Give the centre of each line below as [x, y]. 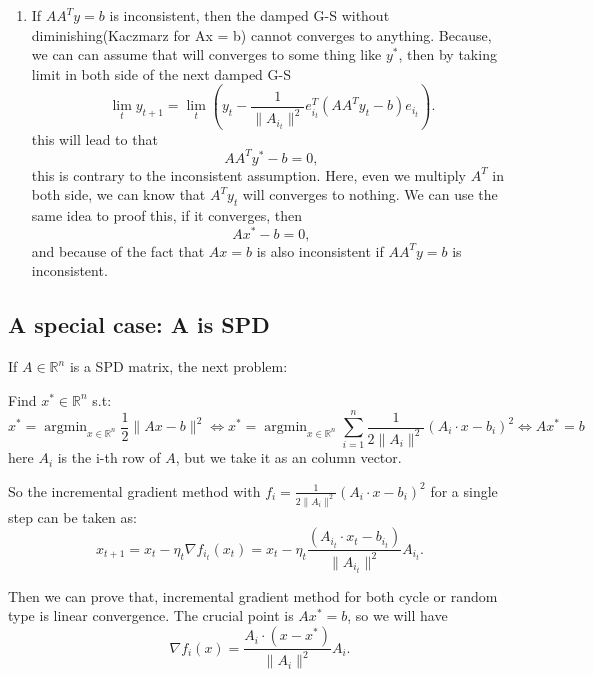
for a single [464, 490]
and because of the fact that [118, 250]
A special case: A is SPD [139, 324]
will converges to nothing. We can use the [370, 194]
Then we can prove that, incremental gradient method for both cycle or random [253, 595]
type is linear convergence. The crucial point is [151, 615]
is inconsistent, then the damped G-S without [249, 15]
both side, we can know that [118, 194]
